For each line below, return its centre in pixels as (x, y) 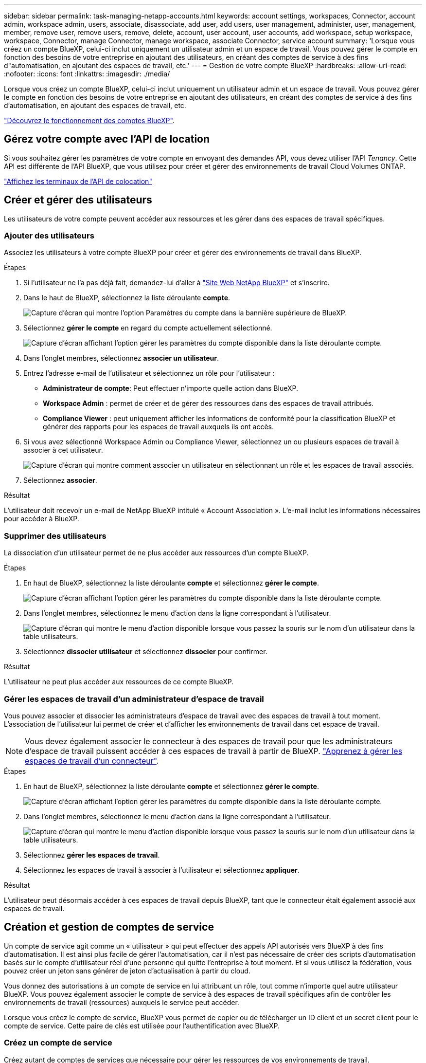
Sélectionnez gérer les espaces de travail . (92, 855)
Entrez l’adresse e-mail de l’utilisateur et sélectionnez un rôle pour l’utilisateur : (149, 373)
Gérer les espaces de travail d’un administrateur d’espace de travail (134, 699)
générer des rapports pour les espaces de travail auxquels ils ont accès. (159, 427)
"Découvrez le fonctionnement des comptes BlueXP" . (89, 120)
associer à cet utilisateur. (63, 450)
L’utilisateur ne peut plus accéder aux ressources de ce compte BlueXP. (119, 682)
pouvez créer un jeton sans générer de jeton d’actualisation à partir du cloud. (127, 971)
